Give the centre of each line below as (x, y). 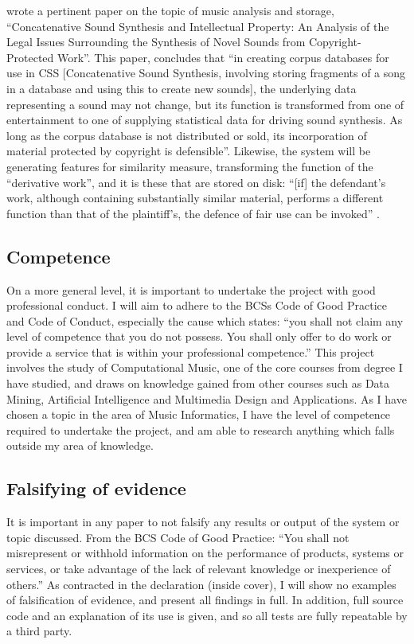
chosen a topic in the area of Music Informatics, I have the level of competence (199, 414)
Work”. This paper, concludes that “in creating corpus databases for (223, 57)
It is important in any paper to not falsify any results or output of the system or (203, 522)
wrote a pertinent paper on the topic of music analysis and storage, (170, 10)
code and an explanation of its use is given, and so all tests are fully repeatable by (207, 615)
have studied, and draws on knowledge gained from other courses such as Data (198, 383)
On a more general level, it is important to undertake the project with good (191, 289)
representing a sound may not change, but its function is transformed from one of (205, 104)
